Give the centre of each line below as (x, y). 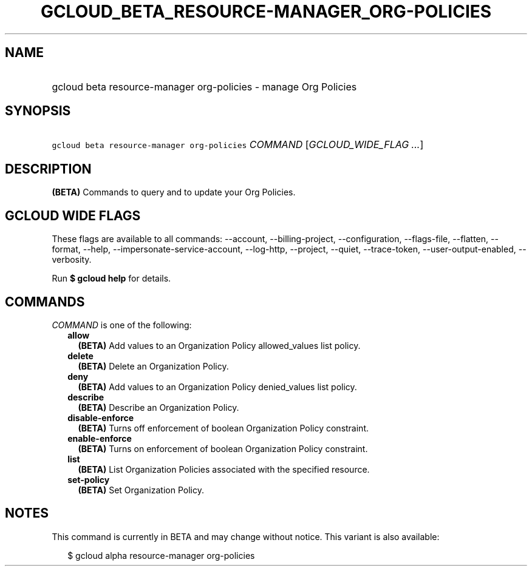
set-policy (89, 479)
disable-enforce (101, 417)
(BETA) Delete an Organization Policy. (153, 366)
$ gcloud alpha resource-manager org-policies (161, 555)
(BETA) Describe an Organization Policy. (159, 407)
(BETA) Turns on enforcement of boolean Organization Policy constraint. (223, 448)
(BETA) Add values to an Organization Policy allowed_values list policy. (219, 345)
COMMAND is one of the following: (122, 325)
